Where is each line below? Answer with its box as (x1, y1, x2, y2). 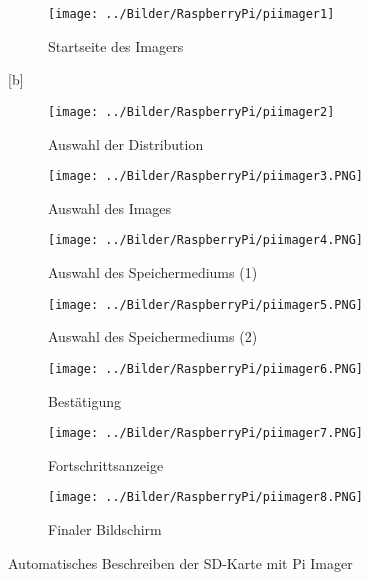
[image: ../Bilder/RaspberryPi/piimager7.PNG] (48, 426, 363, 441)
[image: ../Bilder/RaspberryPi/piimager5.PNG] (48, 297, 363, 312)
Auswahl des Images (48, 197, 172, 218)
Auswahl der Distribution (48, 133, 204, 154)
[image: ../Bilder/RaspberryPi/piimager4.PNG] (48, 233, 363, 248)
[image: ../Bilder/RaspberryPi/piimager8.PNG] (48, 490, 363, 505)
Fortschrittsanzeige (48, 454, 164, 475)
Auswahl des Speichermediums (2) (48, 326, 258, 347)
